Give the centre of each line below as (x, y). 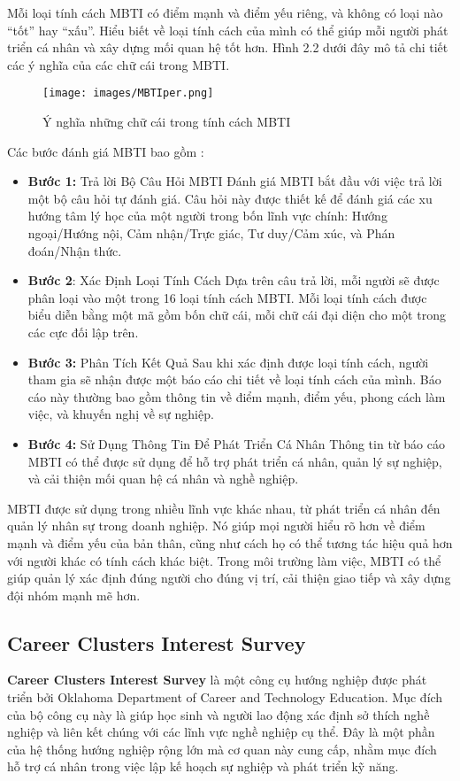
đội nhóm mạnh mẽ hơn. (74, 595)
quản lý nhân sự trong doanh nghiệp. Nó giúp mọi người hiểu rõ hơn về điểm (216, 526)
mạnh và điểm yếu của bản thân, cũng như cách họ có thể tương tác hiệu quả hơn (230, 542)
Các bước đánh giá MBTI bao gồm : (106, 151)
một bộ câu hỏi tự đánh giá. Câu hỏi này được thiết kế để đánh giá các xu (230, 198)
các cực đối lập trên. (83, 332)
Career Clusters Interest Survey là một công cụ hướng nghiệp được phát (217, 680)
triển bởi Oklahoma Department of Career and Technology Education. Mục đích (225, 697)
